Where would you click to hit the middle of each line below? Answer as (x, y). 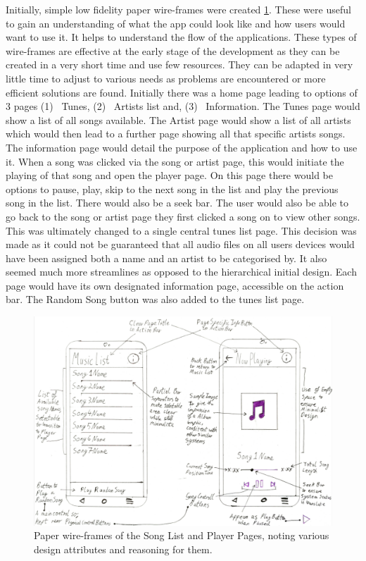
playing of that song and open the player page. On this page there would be (169, 175)
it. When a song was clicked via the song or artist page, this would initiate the (175, 161)
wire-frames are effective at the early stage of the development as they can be (173, 50)
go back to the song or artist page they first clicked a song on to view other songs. (183, 216)
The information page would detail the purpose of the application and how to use (182, 147)
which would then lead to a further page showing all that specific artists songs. (176, 134)
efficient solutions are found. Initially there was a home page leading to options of (182, 92)
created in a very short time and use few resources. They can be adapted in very (179, 64)
